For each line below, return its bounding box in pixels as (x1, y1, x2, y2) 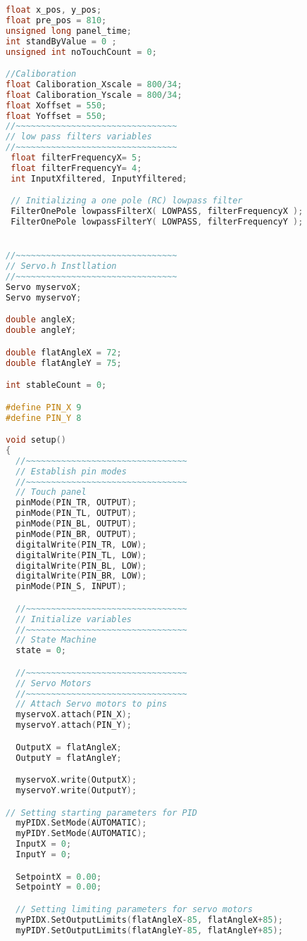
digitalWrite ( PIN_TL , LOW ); (15, 550, 147, 560)
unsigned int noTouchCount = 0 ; (6, 46, 157, 57)
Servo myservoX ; (6, 282, 82, 292)
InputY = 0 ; (15, 850, 72, 860)
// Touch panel (15, 487, 87, 498)
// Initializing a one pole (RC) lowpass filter (11, 196, 243, 206)
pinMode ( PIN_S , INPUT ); (15, 581, 127, 592)
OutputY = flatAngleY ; (15, 752, 122, 763)
